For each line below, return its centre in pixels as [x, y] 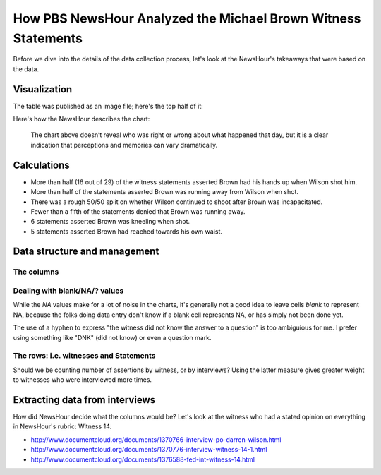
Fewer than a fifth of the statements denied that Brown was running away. [138, 211]
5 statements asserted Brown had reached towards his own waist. [126, 231]
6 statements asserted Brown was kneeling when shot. [110, 222]
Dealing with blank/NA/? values [68, 291]
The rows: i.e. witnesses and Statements [84, 356]
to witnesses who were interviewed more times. [82, 380]
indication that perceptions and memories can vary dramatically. [124, 145]
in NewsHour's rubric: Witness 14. [62, 426]
